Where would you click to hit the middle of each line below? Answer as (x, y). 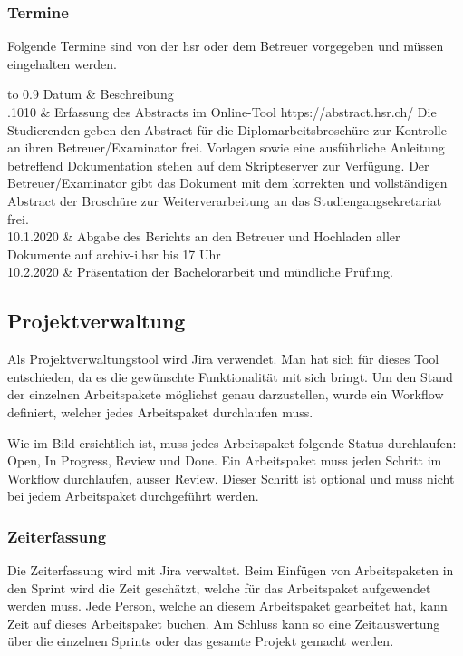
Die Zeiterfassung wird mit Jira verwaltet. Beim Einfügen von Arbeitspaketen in (231, 570)
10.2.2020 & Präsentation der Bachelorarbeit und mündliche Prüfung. (200, 272)
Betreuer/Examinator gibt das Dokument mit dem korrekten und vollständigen (227, 183)
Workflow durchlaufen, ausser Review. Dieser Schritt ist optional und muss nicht (231, 478)
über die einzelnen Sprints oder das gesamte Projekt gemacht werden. (201, 641)
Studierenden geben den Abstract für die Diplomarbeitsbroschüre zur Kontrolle (227, 129)
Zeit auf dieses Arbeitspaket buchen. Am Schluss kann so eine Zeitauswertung (224, 623)
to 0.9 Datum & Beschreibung (91, 94)
